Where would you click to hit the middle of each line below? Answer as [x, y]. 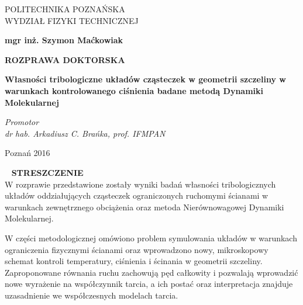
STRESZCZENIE [47, 172]
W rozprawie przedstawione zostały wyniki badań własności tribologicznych [140, 184]
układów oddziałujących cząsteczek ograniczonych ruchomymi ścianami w [137, 195]
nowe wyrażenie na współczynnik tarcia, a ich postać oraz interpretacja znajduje [149, 284]
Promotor [22, 122]
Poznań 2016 [27, 153]
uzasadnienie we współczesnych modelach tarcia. [92, 295]
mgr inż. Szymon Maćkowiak [64, 40]
